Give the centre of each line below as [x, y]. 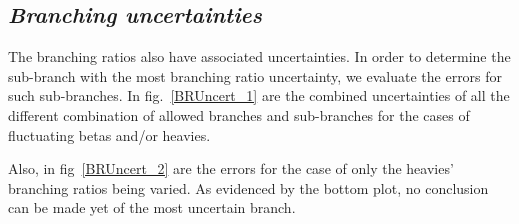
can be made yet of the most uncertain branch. [152, 207]
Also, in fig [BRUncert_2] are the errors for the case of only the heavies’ [231, 168]
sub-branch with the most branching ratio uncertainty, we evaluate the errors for [255, 75]
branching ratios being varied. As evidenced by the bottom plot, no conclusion [248, 187]
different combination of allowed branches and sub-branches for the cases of [239, 114]
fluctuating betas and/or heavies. [109, 134]
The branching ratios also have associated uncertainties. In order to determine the [259, 56]
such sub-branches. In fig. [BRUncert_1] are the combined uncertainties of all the [259, 95]
